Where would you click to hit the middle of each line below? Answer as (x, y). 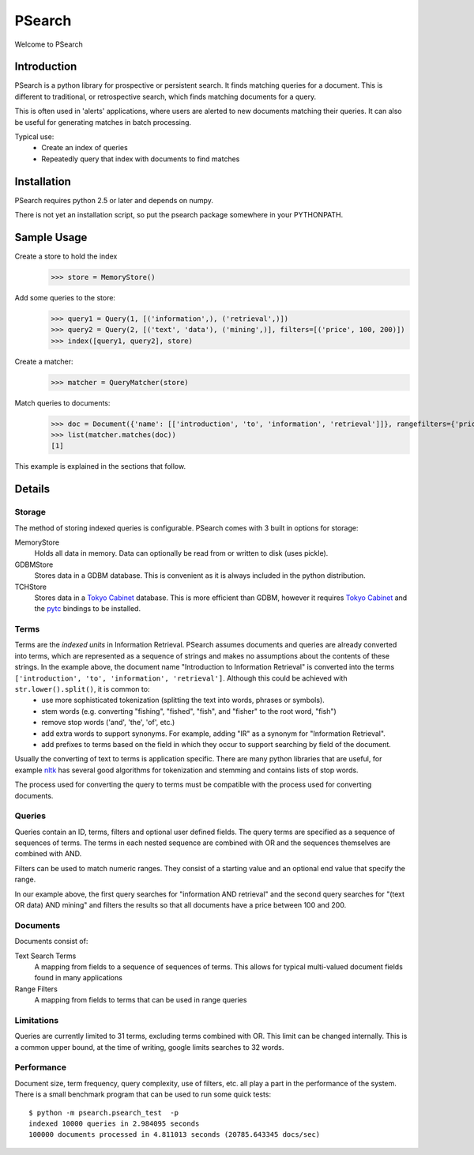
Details (32, 489)
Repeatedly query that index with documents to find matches (141, 159)
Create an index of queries (85, 148)
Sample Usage (51, 237)
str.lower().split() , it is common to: (82, 689)
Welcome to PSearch (49, 44)
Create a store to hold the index (66, 256)
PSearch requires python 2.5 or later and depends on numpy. (114, 200)
